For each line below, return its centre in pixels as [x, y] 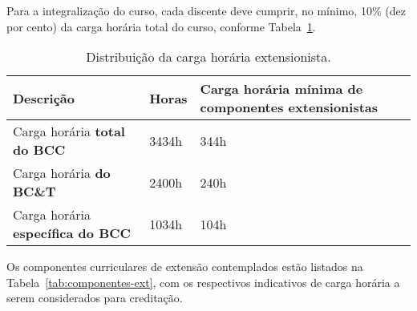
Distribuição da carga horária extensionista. [208, 57]
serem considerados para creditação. [95, 298]
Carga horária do [62, 173]
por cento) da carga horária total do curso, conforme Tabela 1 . [161, 26]
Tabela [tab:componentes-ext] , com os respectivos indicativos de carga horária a [203, 282]
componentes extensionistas [289, 107]
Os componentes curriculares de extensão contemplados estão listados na [185, 267]
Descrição [44, 98]
